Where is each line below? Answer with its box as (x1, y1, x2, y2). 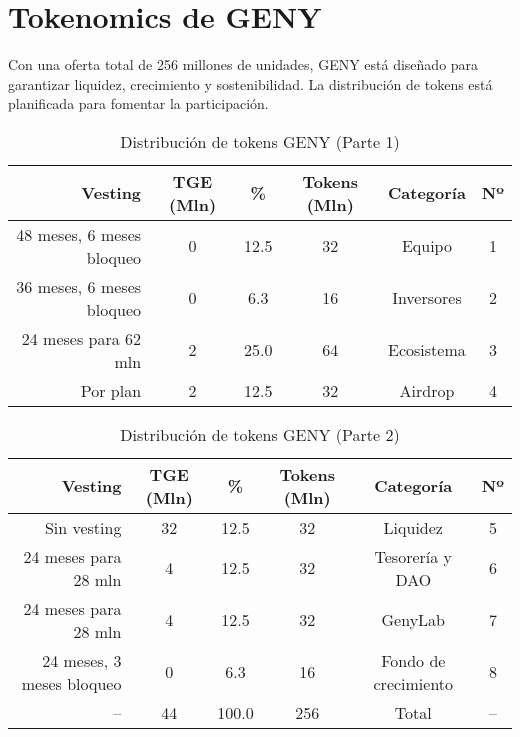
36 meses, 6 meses (16, 274, 142, 298)
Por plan (80, 378, 142, 402)
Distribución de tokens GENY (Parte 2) (120, 422, 400, 446)
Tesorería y (374, 544, 453, 568)
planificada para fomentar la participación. (8, 93, 269, 114)
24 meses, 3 (42, 648, 122, 672)
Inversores (392, 286, 462, 310)
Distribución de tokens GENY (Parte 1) (120, 129, 400, 153)
